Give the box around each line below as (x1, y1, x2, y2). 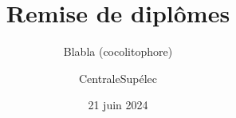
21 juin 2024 (88, 96, 148, 113)
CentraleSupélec (78, 69, 158, 86)
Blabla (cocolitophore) (63, 43, 173, 60)
